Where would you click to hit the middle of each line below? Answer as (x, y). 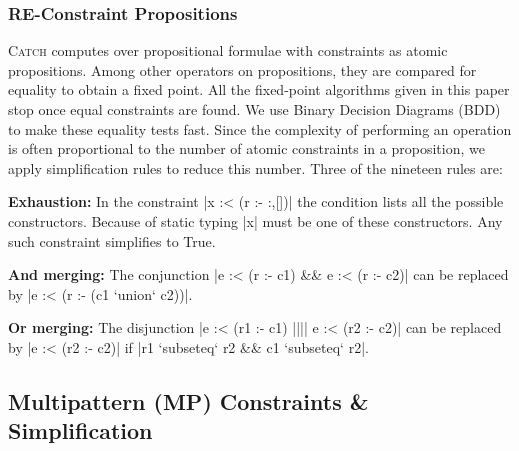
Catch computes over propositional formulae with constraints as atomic (228, 50)
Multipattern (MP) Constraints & (188, 400)
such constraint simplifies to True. (112, 240)
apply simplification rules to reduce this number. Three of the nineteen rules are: (255, 167)
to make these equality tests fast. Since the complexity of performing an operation (260, 128)
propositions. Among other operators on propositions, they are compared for (242, 69)
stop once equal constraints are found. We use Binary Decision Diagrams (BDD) (254, 109)
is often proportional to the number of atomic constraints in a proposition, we (246, 148)
